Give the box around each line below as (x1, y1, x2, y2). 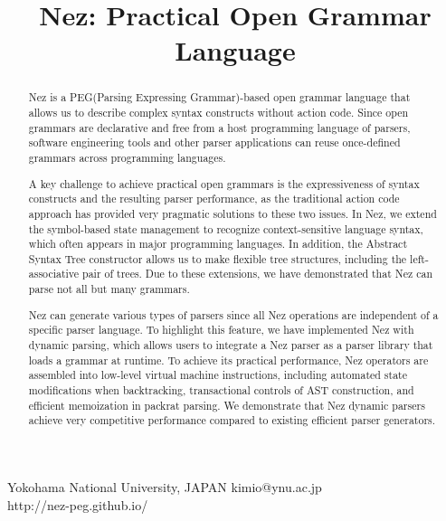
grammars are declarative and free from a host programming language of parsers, (28, 119, 411, 135)
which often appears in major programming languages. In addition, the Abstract (28, 236, 408, 251)
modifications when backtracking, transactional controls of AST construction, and (28, 382, 414, 397)
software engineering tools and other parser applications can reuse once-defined (28, 135, 401, 150)
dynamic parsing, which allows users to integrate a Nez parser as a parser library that (28, 336, 433, 352)
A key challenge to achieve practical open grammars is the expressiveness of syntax (28, 175, 420, 191)
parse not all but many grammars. (28, 281, 190, 297)
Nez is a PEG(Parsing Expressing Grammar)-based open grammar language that (28, 90, 411, 105)
